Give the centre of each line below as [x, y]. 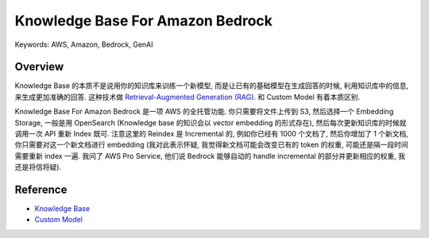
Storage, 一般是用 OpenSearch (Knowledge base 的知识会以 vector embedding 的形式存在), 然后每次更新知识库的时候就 [211, 122]
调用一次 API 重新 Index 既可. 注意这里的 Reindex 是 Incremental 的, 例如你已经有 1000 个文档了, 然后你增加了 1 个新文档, [212, 134]
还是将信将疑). [38, 167]
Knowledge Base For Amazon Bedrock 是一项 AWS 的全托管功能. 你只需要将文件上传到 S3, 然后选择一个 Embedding [204, 112]
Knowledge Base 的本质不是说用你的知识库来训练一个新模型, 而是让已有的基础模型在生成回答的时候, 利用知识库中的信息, [212, 86]
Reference [41, 190]
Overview [39, 67]
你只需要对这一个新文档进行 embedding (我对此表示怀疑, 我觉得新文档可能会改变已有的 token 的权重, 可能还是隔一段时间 [211, 145]
